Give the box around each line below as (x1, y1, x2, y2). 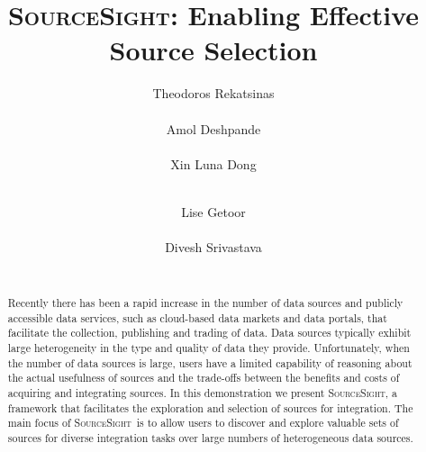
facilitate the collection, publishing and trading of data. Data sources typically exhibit (7, 325, 412, 340)
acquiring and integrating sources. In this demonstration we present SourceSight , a (7, 384, 397, 400)
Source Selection (109, 32, 318, 68)
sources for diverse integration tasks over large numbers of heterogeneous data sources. (7, 429, 413, 445)
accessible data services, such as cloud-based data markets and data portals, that (7, 310, 387, 325)
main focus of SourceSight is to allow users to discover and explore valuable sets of (7, 415, 399, 430)
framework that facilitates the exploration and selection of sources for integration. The (7, 400, 413, 415)
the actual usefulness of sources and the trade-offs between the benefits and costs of (7, 370, 400, 385)
